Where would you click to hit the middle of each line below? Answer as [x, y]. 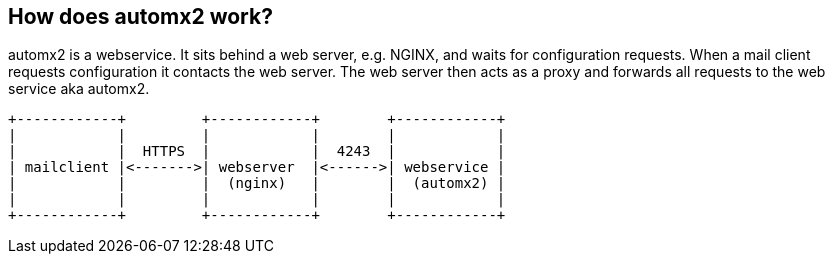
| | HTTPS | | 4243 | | [257, 151]
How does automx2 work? [140, 16]
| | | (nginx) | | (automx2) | [257, 183]
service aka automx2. [79, 89]
